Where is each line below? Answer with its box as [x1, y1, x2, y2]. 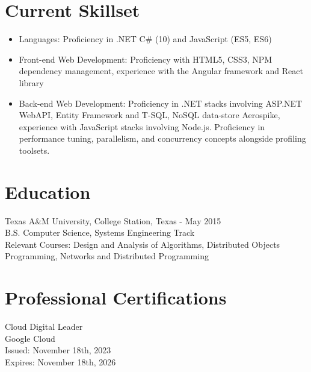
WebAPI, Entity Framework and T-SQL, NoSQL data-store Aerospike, [19, 109, 280, 121]
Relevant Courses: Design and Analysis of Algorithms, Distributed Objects [5, 238, 280, 250]
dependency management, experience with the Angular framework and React [19, 65, 303, 77]
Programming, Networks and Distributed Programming [5, 250, 209, 262]
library [19, 76, 44, 89]
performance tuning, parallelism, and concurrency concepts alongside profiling [19, 132, 306, 145]
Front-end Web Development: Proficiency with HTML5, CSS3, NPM [19, 52, 273, 65]
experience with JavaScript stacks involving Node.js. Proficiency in [19, 120, 265, 133]
